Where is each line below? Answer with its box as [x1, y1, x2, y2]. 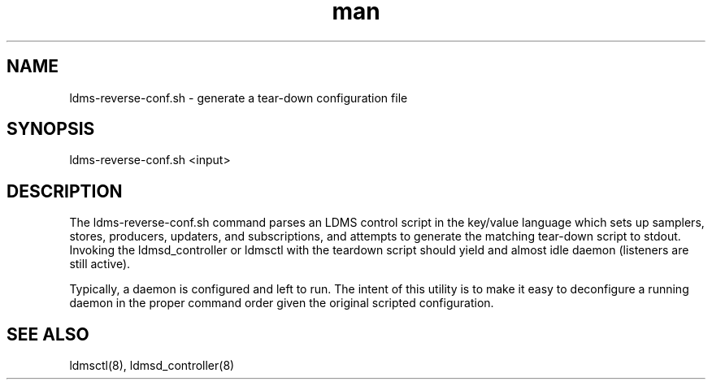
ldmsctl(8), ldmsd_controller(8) [69, 358, 235, 373]
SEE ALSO [7, 323, 89, 345]
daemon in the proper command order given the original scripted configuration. [69, 296, 494, 310]
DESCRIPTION [7, 180, 123, 202]
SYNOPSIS [7, 119, 95, 140]
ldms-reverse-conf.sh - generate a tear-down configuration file [69, 90, 408, 105]
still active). [69, 257, 131, 271]
